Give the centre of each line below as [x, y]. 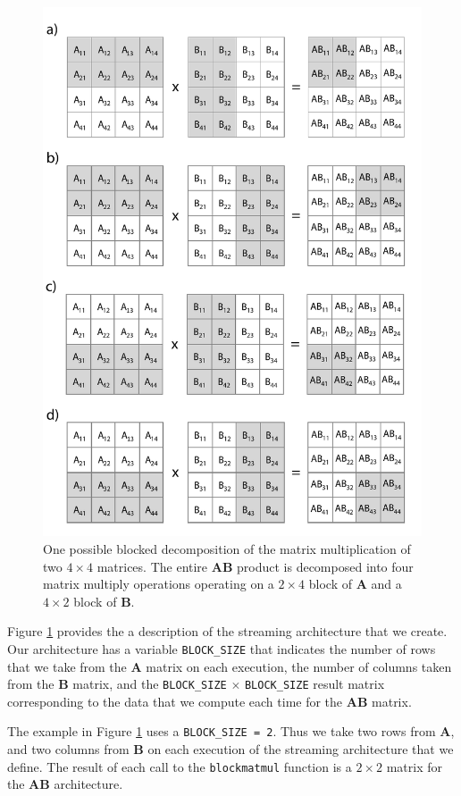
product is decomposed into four [325, 566]
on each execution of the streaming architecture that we [301, 749]
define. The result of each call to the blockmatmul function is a [180, 766]
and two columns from [68, 749]
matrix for [414, 766]
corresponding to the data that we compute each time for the [175, 701]
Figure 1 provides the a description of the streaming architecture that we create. [227, 631]
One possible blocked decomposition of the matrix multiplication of [227, 548]
